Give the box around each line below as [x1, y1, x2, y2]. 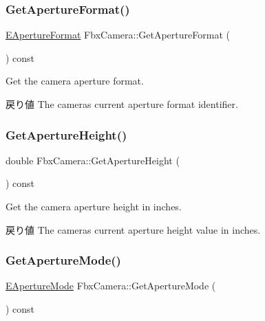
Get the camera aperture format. [6, 74, 144, 88]
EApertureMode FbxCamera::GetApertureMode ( [6, 278, 216, 293]
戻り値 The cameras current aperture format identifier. [6, 97, 238, 111]
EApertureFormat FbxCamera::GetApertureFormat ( [6, 27, 230, 42]
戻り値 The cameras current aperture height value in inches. [6, 222, 261, 236]
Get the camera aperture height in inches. [6, 199, 182, 213]
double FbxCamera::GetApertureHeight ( [6, 153, 180, 167]
